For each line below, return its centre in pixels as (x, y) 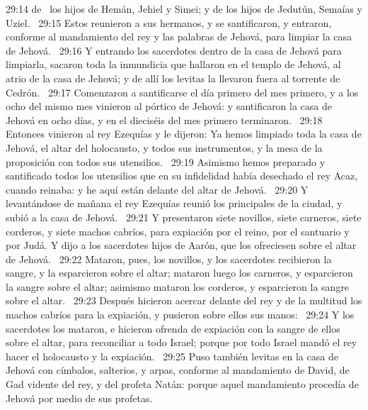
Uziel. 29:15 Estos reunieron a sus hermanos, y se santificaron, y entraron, (169, 22)
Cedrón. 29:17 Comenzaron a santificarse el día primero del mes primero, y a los (182, 92)
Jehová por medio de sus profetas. (79, 398)
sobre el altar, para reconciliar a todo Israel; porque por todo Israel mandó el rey (182, 342)
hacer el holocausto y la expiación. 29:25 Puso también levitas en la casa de (172, 356)
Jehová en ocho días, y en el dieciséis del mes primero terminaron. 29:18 (164, 120)
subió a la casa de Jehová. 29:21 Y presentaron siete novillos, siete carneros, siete (184, 217)
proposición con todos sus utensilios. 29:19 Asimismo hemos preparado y (166, 161)
